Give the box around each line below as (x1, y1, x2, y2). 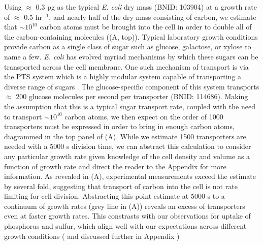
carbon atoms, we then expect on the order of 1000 (64, 111, 223, 121)
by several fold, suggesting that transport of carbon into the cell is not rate (4, 180, 238, 191)
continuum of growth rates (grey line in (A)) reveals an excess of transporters (4, 200, 245, 211)
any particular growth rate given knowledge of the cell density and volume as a (4, 150, 250, 161)
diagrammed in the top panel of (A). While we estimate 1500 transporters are (4, 131, 246, 141)
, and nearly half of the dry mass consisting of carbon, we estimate (49, 11, 256, 22)
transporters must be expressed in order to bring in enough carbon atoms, (4, 121, 235, 132)
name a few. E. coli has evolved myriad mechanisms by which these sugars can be (4, 51, 258, 62)
